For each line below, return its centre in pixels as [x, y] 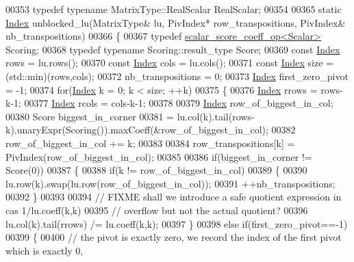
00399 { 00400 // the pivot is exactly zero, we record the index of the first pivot [174, 237]
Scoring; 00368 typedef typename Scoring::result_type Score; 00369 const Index [173, 49]
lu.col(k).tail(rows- [216, 116]
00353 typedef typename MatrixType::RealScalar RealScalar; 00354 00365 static [174, 9]
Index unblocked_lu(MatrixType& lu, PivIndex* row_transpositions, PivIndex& [176, 22]
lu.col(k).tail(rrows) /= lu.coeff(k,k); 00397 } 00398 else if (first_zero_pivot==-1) [177, 223]
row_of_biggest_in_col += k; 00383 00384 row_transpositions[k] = [150, 143]
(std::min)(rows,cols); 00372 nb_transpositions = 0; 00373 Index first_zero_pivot [177, 76]
